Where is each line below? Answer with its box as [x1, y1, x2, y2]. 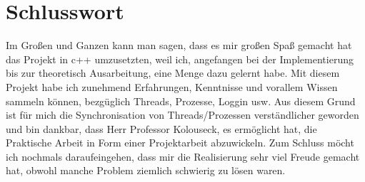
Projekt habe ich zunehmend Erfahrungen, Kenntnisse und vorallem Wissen [6, 79, 338, 94]
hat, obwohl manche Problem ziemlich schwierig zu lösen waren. [6, 163, 286, 178]
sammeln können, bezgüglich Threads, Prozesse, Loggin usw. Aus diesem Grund [6, 93, 356, 108]
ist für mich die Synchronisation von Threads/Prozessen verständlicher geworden [6, 107, 359, 122]
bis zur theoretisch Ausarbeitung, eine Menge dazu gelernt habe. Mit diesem [6, 65, 340, 80]
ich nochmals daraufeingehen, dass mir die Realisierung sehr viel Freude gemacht [6, 149, 360, 164]
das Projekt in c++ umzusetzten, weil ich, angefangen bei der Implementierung [6, 51, 354, 66]
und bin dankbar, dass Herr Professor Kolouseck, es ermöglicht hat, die [6, 121, 317, 136]
